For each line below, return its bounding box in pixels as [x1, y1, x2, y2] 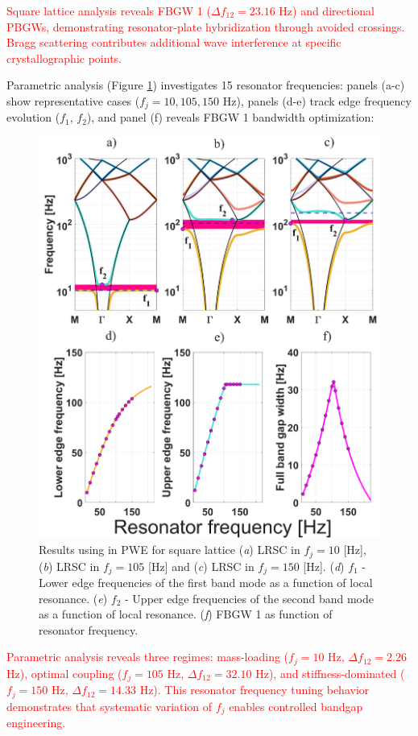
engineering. [6, 714, 66, 731]
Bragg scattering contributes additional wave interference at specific [6, 34, 341, 51]
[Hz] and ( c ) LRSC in [147, 557, 255, 574]
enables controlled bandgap [229, 697, 363, 714]
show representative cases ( [6, 92, 140, 109]
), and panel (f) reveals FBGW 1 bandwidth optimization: [86, 109, 375, 126]
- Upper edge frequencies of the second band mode [125, 589, 375, 606]
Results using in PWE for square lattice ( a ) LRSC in [39, 541, 300, 558]
